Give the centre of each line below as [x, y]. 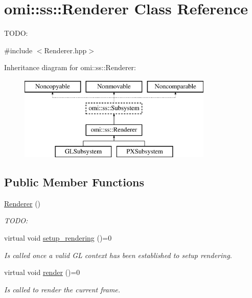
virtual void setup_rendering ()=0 [58, 238]
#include [18, 50]
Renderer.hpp [65, 50]
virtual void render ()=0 [42, 272]
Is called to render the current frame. [62, 289]
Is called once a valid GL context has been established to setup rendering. [118, 255]
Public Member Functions [74, 182]
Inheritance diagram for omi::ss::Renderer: [70, 67]
